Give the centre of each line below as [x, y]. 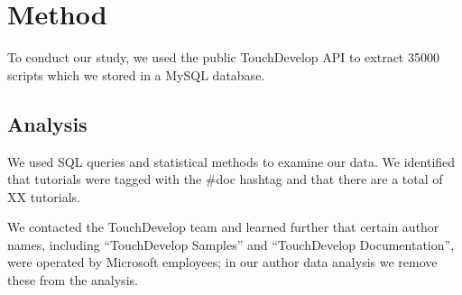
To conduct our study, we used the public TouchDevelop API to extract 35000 [223, 57]
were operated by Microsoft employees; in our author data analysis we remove [222, 262]
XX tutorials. [44, 196]
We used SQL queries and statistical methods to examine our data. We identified [231, 161]
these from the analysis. [73, 280]
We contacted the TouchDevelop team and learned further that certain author [223, 227]
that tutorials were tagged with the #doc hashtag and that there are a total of [225, 179]
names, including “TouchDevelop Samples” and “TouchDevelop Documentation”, [231, 244]
